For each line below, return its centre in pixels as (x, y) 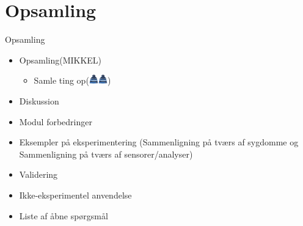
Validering (38, 174)
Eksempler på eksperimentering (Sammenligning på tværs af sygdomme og (159, 142)
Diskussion (39, 101)
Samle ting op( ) (72, 80)
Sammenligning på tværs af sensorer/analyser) (106, 154)
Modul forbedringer (56, 121)
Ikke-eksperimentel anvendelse (75, 195)
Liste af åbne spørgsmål (64, 215)
